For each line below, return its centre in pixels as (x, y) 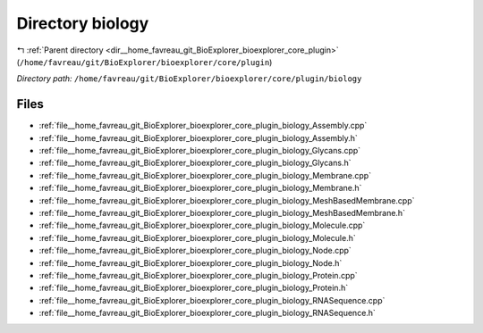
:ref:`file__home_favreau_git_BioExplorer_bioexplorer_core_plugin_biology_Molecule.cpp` (202, 225)
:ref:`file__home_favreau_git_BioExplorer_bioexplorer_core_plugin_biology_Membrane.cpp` (205, 175)
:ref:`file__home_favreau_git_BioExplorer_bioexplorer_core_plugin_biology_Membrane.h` (200, 188)
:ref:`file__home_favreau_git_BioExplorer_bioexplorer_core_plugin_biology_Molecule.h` (198, 237)
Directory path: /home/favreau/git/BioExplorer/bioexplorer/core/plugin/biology (189, 79)
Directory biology (83, 23)
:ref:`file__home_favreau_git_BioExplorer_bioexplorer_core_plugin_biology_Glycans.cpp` (200, 151)
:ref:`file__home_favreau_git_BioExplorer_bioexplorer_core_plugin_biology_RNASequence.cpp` (212, 300)
